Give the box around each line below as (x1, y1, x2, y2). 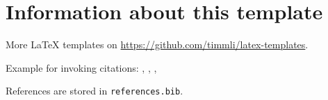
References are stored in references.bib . (6, 83, 183, 98)
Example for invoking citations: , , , (6, 60, 157, 74)
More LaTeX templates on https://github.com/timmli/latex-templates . (6, 37, 309, 52)
